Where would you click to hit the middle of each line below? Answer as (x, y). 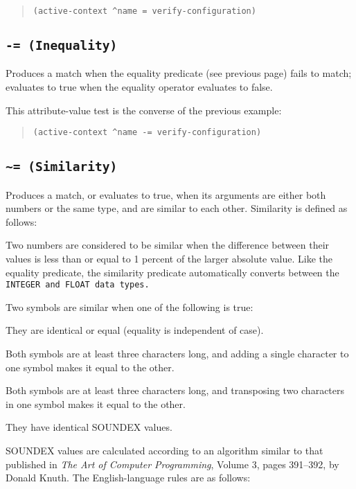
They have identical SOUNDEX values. (89, 427)
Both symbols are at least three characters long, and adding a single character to (177, 354)
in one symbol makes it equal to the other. (96, 403)
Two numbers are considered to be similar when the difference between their (168, 245)
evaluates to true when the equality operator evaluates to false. (139, 87)
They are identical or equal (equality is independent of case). (135, 330)
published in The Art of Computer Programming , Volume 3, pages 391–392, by (172, 464)
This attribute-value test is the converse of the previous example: (144, 110)
